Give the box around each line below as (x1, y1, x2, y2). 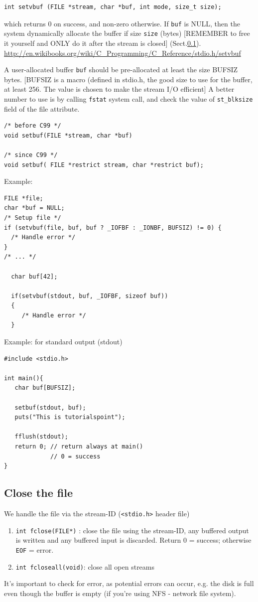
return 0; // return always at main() (14, 443, 143, 450)
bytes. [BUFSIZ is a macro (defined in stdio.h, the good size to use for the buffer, (4, 74, 253, 84)
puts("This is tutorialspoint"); (14, 414, 126, 421)
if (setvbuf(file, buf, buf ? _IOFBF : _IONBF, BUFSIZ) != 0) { (4, 224, 222, 231)
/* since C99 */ (4, 151, 58, 158)
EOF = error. (15, 544, 54, 555)
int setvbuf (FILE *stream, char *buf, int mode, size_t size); (4, 3, 222, 10)
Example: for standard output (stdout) (4, 336, 123, 347)
